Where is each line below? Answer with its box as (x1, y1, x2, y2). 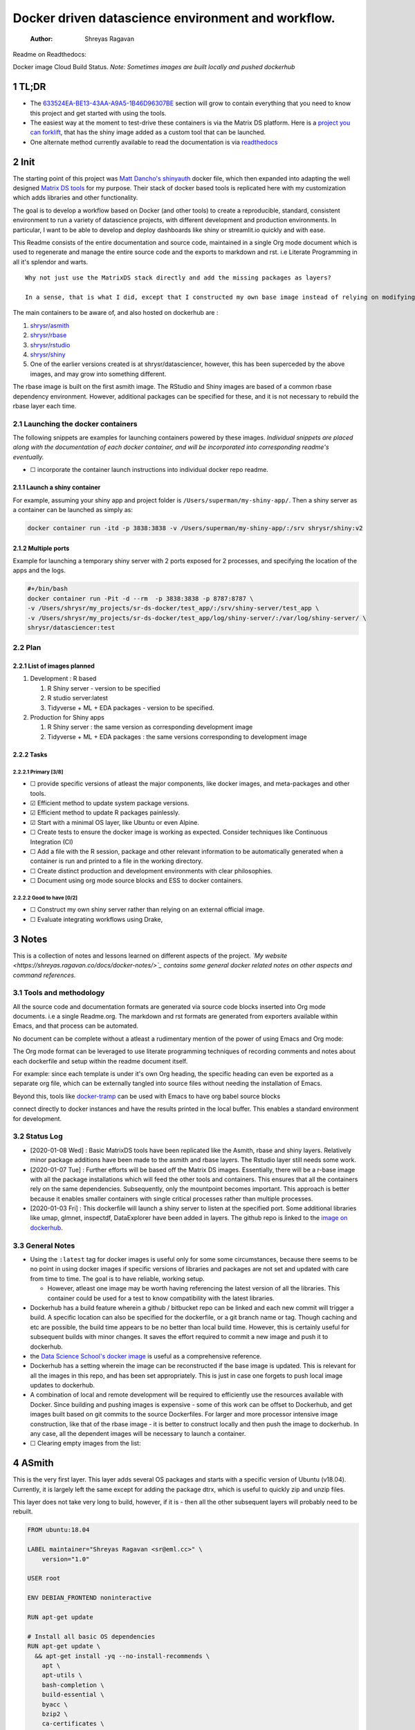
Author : (30, 35, 53, 43)
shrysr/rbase (30, 331, 67, 339)
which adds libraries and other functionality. (12, 194, 138, 202)
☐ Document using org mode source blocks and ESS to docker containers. (30, 876, 243, 885)
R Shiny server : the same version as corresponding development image (47, 723, 253, 731)
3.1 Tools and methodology (12, 988, 105, 998)
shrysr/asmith (30, 321, 70, 329)
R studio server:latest (47, 694, 109, 702)
